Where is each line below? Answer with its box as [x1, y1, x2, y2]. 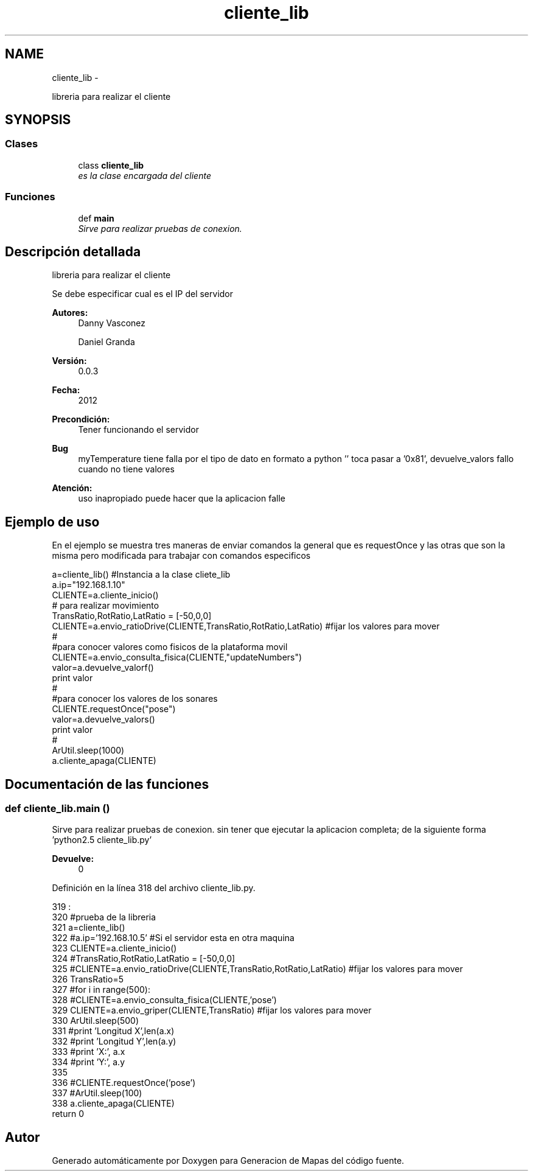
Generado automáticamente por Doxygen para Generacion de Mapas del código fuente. [52, 1155, 405, 1166]
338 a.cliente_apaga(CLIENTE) [52, 1098, 175, 1109]
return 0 [52, 1108, 84, 1119]
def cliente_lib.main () [5, 802, 110, 815]
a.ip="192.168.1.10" [52, 579, 125, 590]
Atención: [52, 483, 92, 494]
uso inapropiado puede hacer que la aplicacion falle [78, 493, 285, 504]
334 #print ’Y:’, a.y [52, 1057, 125, 1068]
